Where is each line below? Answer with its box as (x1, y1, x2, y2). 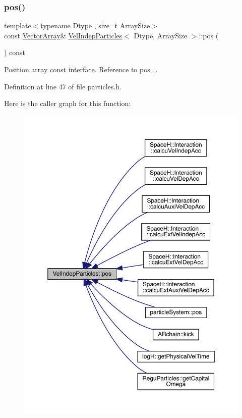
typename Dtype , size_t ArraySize (40, 20, 150, 31)
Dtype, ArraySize (134, 30, 188, 40)
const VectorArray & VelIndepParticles (4, 30, 123, 40)
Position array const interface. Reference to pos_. (4, 64, 158, 74)
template (4, 20, 31, 31)
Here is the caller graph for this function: (4, 98, 131, 109)
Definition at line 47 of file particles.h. (4, 81, 122, 91)
